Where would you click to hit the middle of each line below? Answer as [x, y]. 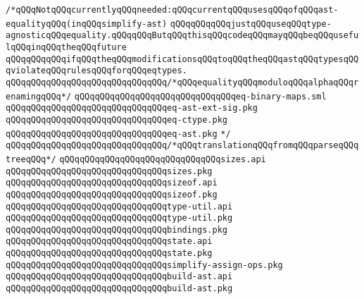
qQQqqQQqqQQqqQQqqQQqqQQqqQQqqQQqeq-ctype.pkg [117, 120]
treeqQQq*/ [31, 159]
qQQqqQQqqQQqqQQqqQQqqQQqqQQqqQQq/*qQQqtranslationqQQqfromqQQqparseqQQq [182, 146]
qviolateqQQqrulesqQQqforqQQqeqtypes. [96, 71]
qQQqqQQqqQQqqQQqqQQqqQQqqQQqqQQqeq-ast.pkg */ [118, 134]
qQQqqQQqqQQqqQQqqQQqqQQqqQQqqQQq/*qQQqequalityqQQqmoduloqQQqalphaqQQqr [182, 82]
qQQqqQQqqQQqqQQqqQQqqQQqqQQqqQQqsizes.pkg [109, 171]
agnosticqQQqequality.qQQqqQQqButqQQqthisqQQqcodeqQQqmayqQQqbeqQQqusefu [182, 36]
